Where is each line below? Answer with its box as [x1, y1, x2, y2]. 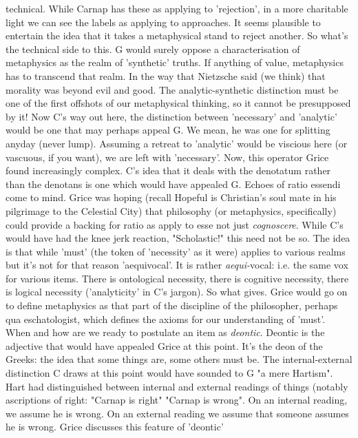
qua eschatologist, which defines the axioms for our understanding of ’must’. [6, 311, 326, 326]
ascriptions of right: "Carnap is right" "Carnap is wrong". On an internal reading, [6, 393, 348, 407]
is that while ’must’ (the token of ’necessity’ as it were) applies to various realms [6, 244, 346, 258]
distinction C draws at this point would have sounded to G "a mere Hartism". [6, 366, 333, 380]
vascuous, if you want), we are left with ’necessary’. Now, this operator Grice [6, 149, 329, 164]
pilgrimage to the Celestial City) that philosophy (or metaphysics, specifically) [6, 203, 337, 218]
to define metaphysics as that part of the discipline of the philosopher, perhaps [6, 298, 338, 313]
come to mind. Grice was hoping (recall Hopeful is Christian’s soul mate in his [6, 190, 337, 205]
